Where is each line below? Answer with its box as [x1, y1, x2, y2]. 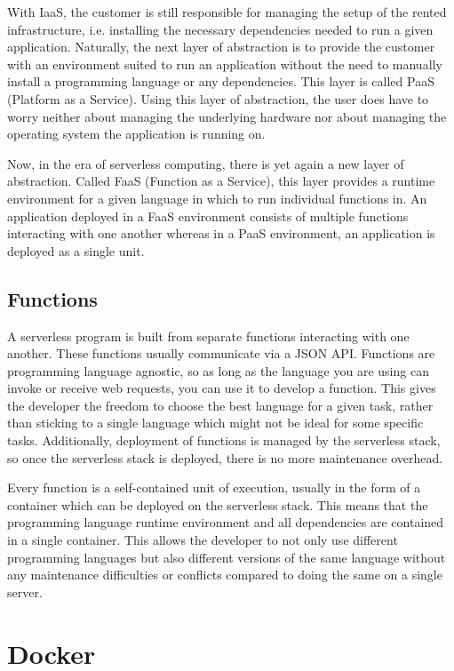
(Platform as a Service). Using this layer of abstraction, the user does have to [7, 89, 429, 108]
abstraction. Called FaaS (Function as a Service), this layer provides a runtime [7, 172, 435, 190]
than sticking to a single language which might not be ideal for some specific [7, 413, 424, 432]
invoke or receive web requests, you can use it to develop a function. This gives [7, 379, 436, 397]
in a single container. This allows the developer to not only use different [7, 531, 398, 549]
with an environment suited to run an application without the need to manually [7, 54, 442, 73]
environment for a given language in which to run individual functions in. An [7, 188, 427, 207]
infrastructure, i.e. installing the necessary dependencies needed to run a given [7, 20, 434, 38]
